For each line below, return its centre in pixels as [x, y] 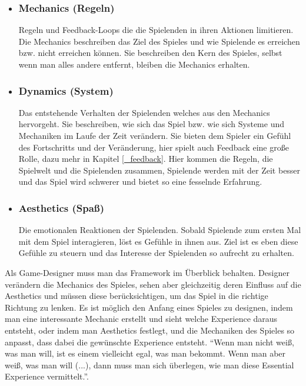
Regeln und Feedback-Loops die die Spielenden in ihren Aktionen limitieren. [156, 30]
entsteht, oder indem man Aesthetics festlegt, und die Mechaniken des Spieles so [150, 330]
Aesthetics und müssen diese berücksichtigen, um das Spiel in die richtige [137, 296]
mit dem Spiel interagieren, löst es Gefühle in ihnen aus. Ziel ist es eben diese [158, 241]
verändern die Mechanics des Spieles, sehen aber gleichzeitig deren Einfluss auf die [153, 284]
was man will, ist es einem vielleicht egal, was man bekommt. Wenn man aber [145, 353]
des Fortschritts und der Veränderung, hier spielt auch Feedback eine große [154, 147]
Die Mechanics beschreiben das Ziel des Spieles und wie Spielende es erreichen [159, 41]
